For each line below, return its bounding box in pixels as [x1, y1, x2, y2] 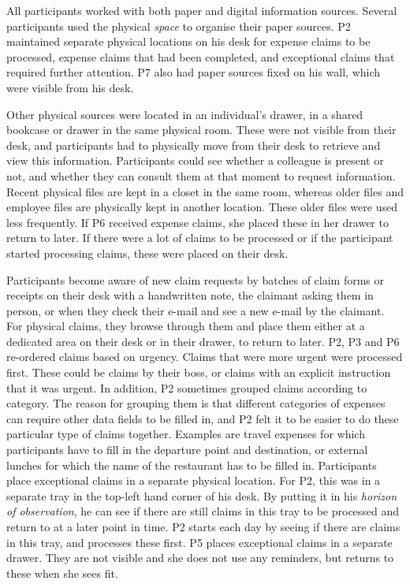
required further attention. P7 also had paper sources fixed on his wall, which [6, 64, 381, 80]
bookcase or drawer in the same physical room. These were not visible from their [6, 121, 397, 138]
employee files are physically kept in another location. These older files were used [6, 199, 397, 215]
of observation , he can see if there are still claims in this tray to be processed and [6, 503, 400, 519]
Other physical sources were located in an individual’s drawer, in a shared [6, 106, 363, 122]
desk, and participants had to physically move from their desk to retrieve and [6, 136, 381, 153]
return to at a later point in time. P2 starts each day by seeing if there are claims [6, 519, 401, 534]
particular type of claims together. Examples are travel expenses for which [6, 426, 365, 442]
